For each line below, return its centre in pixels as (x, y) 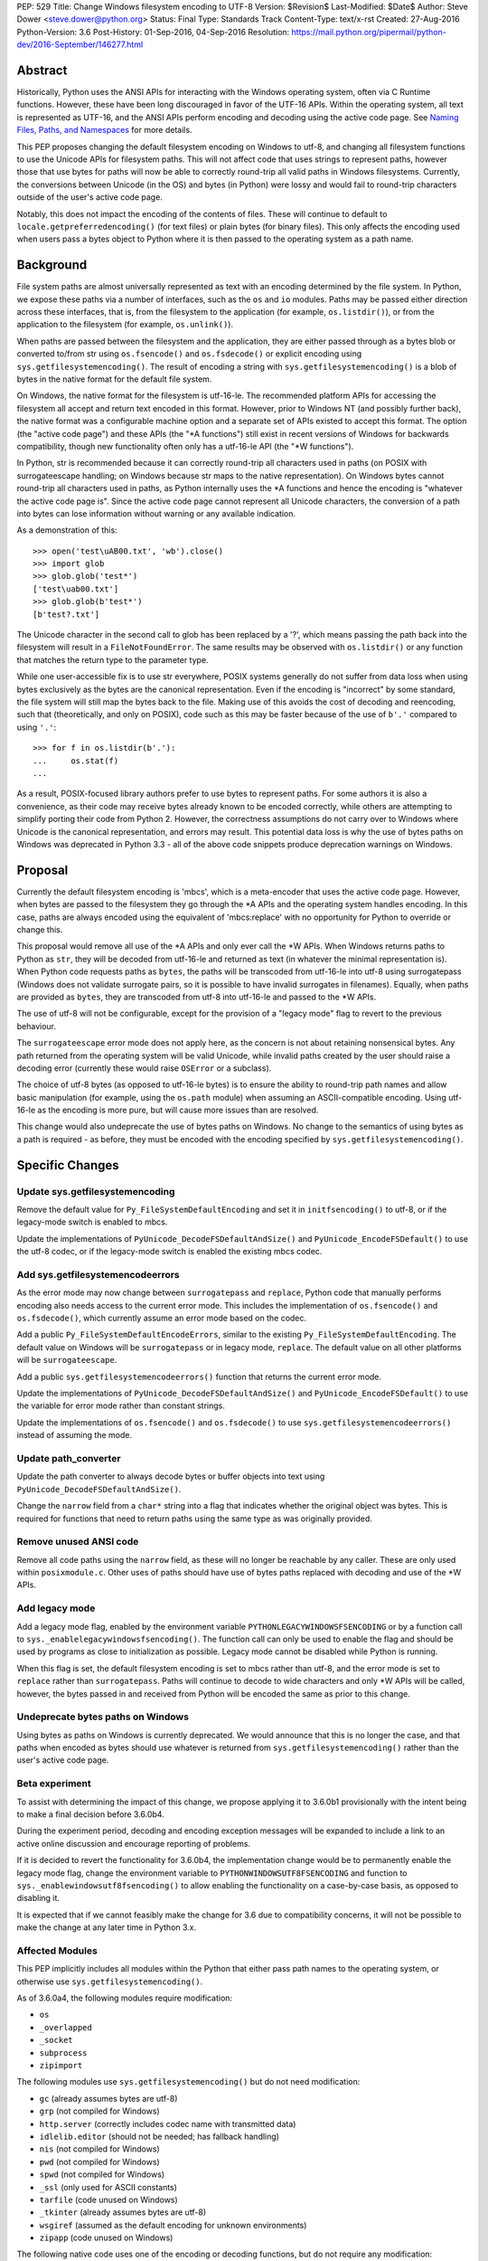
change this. (40, 929)
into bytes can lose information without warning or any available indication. (156, 513)
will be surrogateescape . (67, 1360)
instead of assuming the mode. (75, 1435)
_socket (56, 2040)
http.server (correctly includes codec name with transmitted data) (168, 2124)
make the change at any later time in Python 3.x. (107, 1927)
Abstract (42, 70)
